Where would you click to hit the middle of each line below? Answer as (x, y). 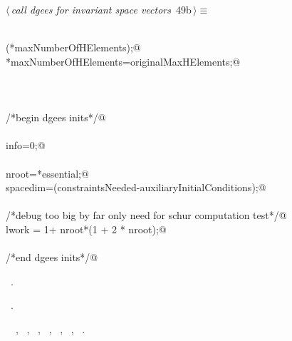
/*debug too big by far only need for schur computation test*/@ (146, 215)
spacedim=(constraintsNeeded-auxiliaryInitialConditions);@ (136, 187)
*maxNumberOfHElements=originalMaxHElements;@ (123, 61)
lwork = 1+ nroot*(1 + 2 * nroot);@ (86, 229)
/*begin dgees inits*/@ (56, 117)
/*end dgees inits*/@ (52, 257)
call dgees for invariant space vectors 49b (101, 9)
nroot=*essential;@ (47, 173)
